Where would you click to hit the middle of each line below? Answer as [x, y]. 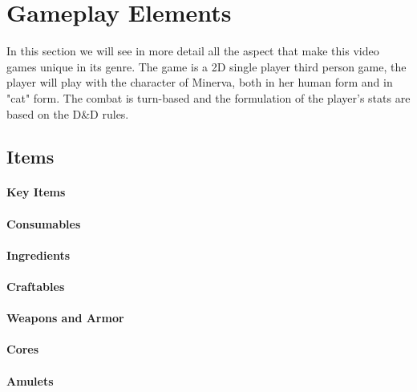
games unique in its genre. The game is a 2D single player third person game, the [206, 66]
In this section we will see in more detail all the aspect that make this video [193, 51]
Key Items [36, 192]
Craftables [36, 287]
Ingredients [38, 255]
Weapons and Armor [65, 318]
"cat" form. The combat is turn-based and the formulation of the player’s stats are [208, 97]
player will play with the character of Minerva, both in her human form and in [200, 82]
